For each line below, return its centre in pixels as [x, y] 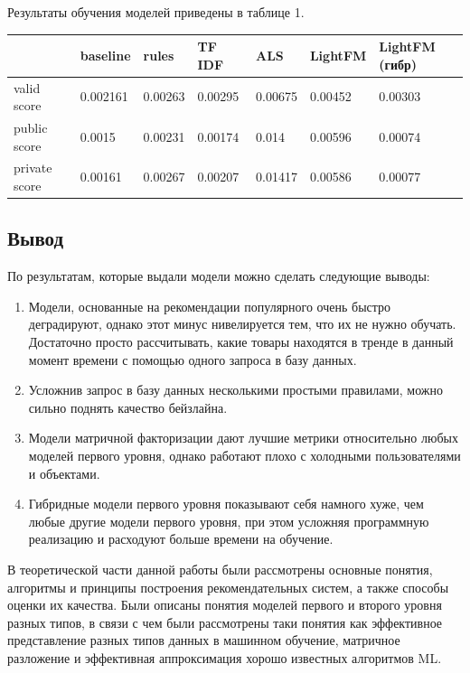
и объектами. [64, 473]
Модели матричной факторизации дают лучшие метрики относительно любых [243, 438]
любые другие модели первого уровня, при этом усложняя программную [229, 521]
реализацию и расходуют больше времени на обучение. [181, 539]
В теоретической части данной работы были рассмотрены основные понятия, [220, 570]
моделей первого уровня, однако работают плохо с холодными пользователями [244, 456]
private [33, 168]
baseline [105, 55]
